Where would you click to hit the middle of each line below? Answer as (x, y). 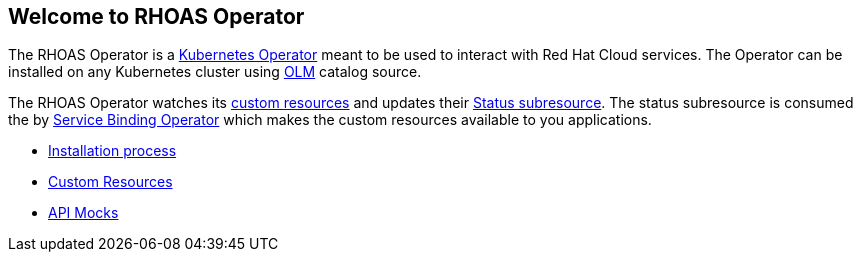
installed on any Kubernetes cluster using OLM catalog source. (215, 72)
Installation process (112, 151)
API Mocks (83, 213)
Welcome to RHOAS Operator (156, 16)
